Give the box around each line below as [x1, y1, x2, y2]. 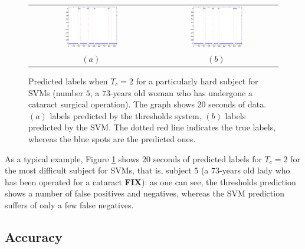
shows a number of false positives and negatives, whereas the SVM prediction [5, 187, 284, 199]
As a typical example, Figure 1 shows [5, 152, 140, 165]
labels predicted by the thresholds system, [50, 109, 202, 122]
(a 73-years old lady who [201, 164, 290, 176]
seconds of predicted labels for [153, 152, 262, 165]
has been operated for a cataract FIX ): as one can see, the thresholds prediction [5, 175, 296, 188]
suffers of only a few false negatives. [5, 198, 134, 211]
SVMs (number [28, 86, 84, 99]
